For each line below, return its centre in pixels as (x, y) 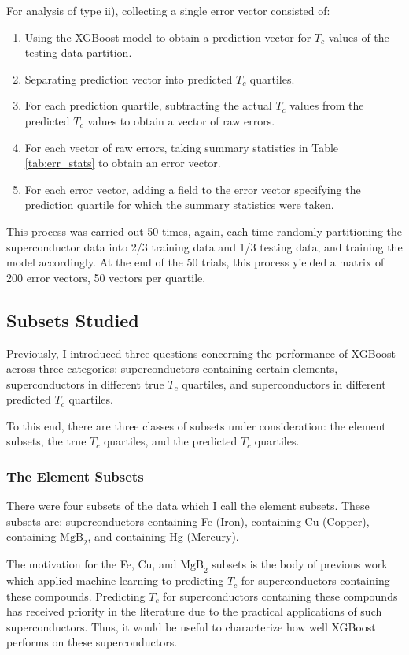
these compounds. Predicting (76, 595)
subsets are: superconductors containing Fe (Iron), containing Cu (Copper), (188, 521)
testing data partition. (78, 52)
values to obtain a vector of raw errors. (181, 120)
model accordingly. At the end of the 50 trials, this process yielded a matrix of (195, 262)
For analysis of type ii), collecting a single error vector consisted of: (168, 10)
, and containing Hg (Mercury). (163, 536)
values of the (359, 37)
